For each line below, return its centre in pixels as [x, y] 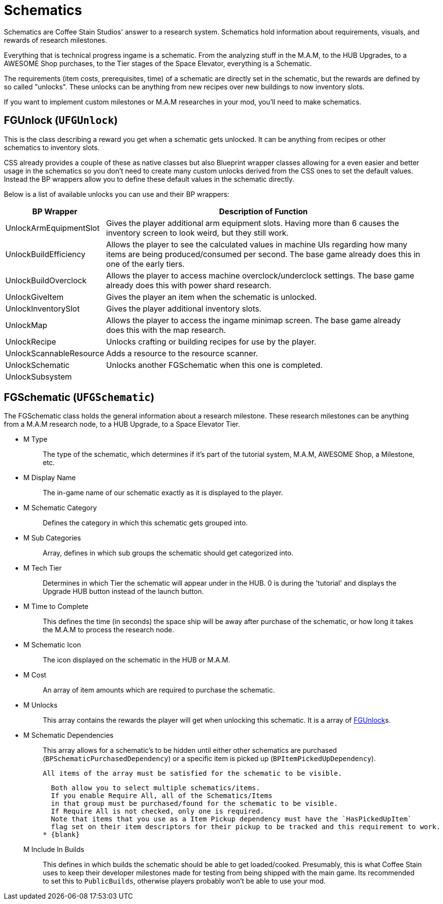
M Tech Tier [43, 568]
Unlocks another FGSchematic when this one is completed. [214, 365]
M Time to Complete [56, 607]
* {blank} [61, 835]
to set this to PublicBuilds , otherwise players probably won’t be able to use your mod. [184, 881]
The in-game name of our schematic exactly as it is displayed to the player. [163, 493]
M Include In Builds [54, 850]
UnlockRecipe [31, 341]
